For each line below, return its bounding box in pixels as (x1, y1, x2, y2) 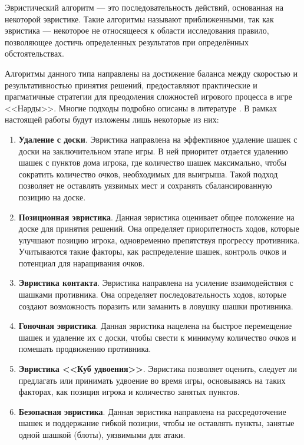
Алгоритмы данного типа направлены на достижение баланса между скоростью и (5, 67, 298, 79)
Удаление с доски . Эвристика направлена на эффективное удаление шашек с (18, 133, 298, 145)
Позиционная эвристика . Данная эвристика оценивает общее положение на (18, 210, 295, 223)
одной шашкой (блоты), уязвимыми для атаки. (18, 428, 186, 440)
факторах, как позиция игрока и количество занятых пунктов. (18, 385, 240, 398)
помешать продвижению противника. (18, 342, 151, 355)
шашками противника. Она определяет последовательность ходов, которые (18, 288, 287, 301)
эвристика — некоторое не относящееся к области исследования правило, (5, 24, 269, 37)
